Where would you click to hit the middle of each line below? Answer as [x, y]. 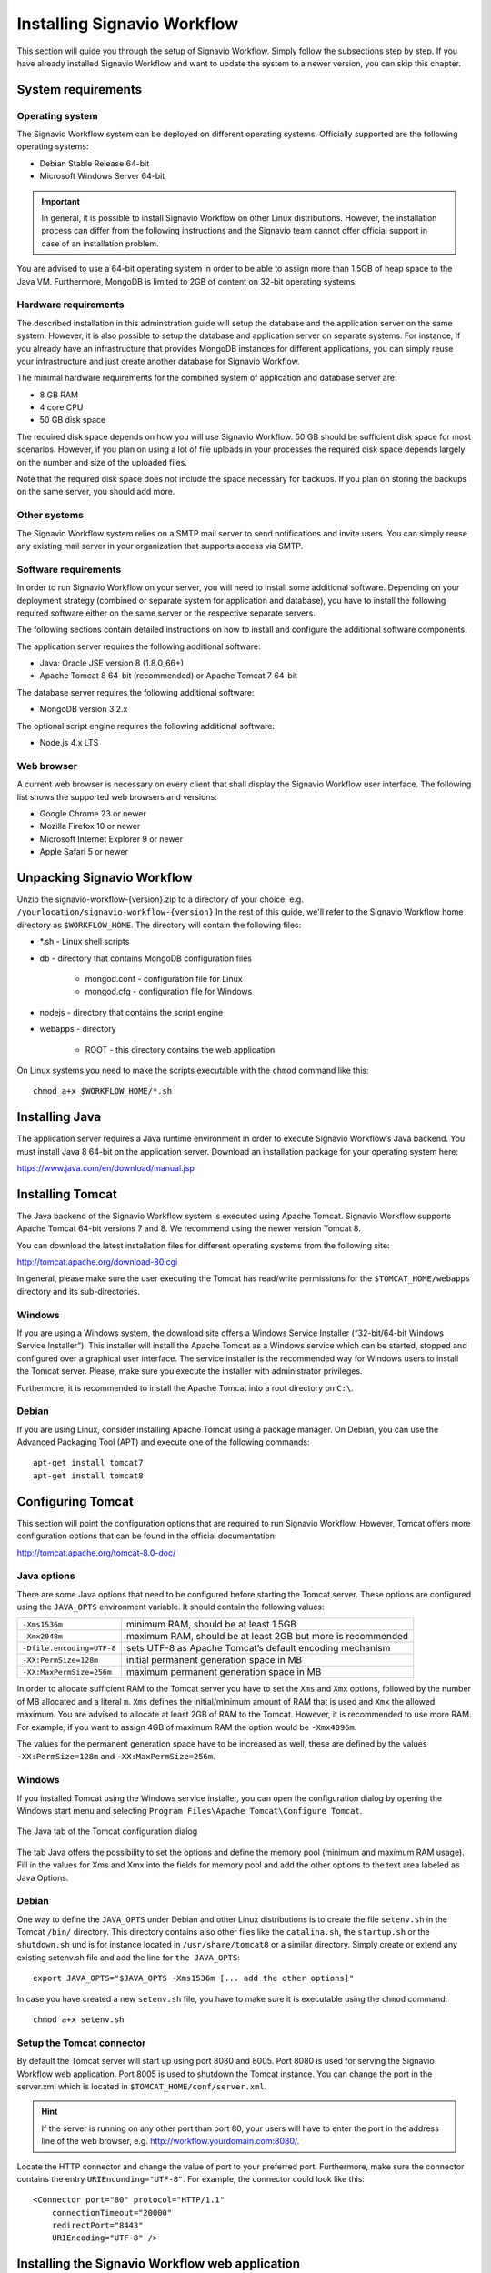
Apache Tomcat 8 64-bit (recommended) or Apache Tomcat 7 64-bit [168, 676]
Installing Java [59, 1117]
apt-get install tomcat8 [88, 1476]
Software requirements [69, 569]
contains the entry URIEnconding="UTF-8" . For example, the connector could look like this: [191, 2178]
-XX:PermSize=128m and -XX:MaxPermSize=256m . [116, 1757]
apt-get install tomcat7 [88, 1463]
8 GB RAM [59, 395]
